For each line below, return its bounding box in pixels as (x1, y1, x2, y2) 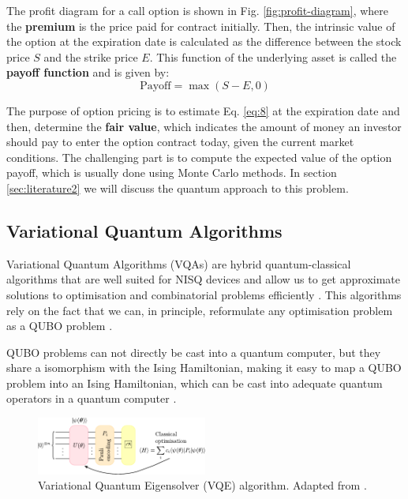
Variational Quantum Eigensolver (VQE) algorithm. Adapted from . (38, 477, 367, 493)
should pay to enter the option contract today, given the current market (6, 133, 354, 150)
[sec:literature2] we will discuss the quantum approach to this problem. (6, 179, 349, 196)
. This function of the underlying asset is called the (149, 48, 397, 65)
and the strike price (43, 48, 138, 65)
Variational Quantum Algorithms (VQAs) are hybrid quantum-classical (6, 255, 351, 272)
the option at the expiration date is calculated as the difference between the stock (6, 33, 402, 50)
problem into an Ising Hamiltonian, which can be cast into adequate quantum (6, 374, 383, 391)
